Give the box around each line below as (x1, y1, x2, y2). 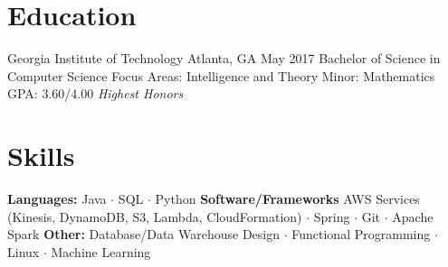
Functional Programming (291, 225, 431, 244)
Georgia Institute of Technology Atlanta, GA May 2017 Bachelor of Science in (7, 49, 441, 68)
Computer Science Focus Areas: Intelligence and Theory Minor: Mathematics (7, 66, 435, 85)
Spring (313, 207, 350, 226)
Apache (392, 207, 434, 226)
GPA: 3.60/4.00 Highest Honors (7, 84, 184, 103)
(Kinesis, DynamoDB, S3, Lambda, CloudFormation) (7, 207, 302, 226)
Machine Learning (51, 242, 151, 261)
